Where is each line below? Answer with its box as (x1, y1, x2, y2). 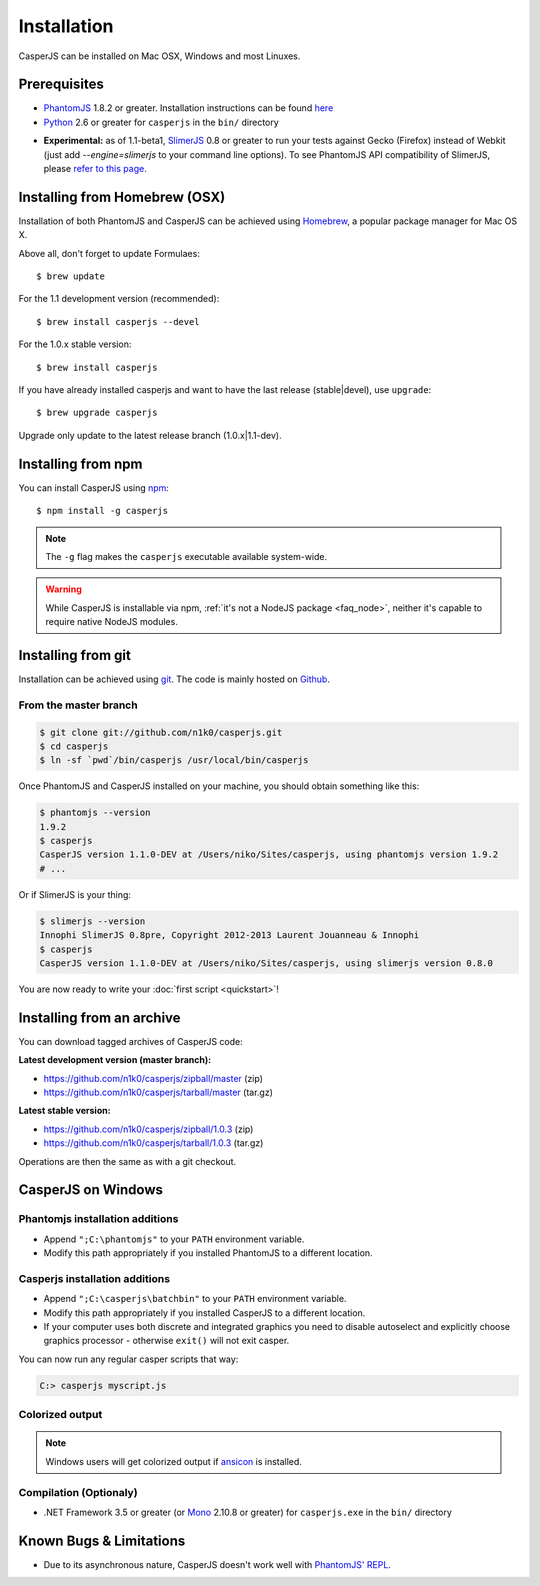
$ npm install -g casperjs (36, 505, 169, 517)
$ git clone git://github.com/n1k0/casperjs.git (39, 726, 283, 738)
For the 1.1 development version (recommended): (18, 293, 220, 305)
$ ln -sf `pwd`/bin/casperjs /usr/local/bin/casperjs (39, 755, 309, 766)
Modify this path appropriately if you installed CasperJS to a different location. (43, 1306, 366, 1319)
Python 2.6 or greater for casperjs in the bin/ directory (43, 116, 279, 128)
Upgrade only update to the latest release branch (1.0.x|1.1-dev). (18, 429, 282, 441)
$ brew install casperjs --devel (36, 316, 200, 327)
